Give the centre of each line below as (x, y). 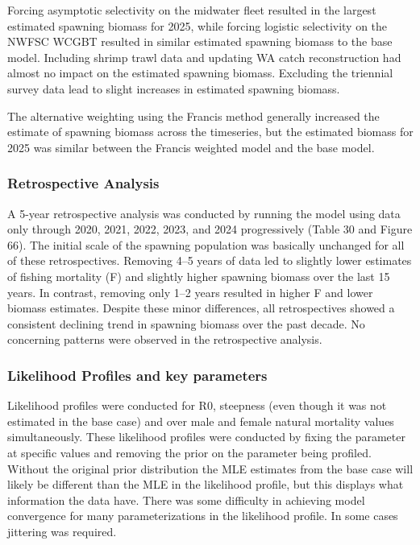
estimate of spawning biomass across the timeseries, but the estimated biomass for (210, 132)
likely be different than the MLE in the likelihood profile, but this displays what (206, 484)
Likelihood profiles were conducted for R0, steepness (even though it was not (197, 405)
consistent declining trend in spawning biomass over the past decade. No (186, 323)
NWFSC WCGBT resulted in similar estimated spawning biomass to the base (200, 41)
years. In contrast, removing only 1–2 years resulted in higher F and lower (190, 292)
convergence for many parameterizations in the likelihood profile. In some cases (203, 516)
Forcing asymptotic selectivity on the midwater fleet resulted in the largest (192, 10)
